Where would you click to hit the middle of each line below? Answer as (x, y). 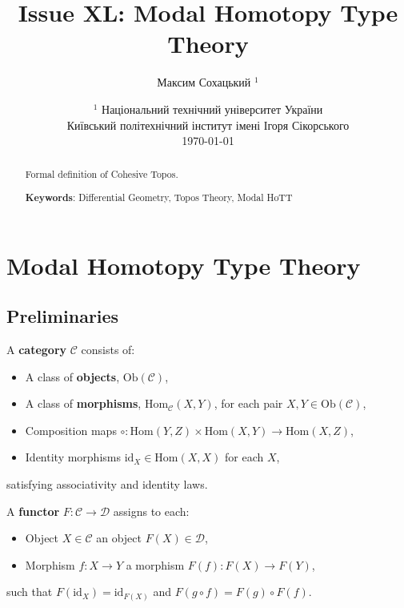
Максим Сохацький (204, 82)
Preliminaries (63, 316)
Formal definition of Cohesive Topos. (102, 174)
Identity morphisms (73, 457)
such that (30, 592)
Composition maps (71, 430)
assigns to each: (151, 511)
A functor (33, 511)
